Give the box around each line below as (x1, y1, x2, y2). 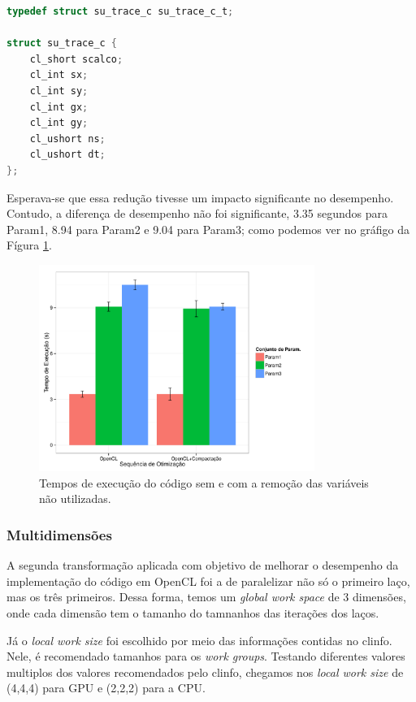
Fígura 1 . (6, 236, 52, 253)
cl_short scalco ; (29, 53, 123, 65)
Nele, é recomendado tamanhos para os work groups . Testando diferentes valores (6, 648, 405, 665)
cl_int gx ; (29, 101, 89, 113)
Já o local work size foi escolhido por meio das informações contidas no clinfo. (6, 631, 392, 648)
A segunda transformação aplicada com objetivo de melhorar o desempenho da (6, 557, 399, 574)
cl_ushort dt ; (29, 149, 106, 161)
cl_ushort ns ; (29, 132, 106, 145)
